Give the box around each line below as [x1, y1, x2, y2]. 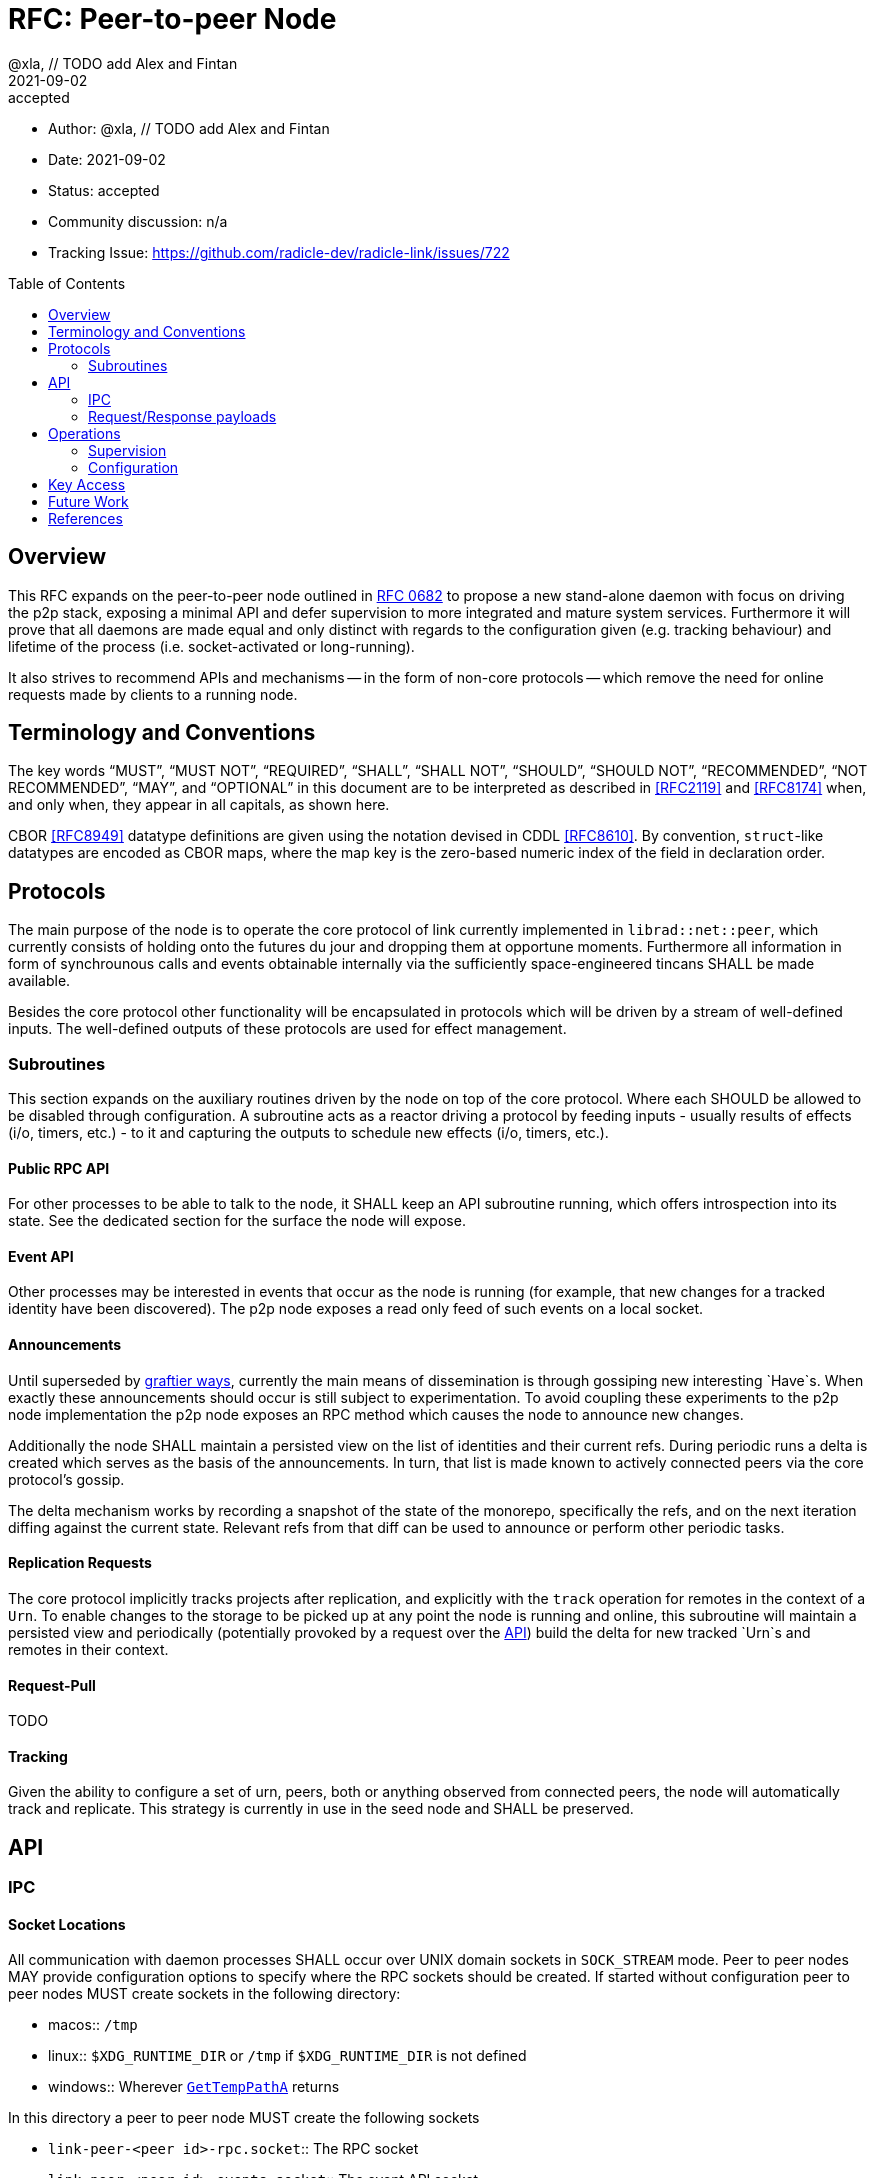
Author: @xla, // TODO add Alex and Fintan [48, 119, 330, 137]
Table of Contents [8, 274, 126, 292]
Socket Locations [8, 1915, 126, 1933]
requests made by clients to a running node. [8, 685, 298, 703]
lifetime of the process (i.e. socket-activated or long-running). [8, 637, 415, 655]
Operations [48, 424, 121, 442]
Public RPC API [8, 1159, 110, 1177]
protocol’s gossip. [8, 1470, 125, 1488]
